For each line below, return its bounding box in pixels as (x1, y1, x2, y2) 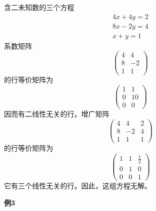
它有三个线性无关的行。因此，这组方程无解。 (4, 180, 151, 191)
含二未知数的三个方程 (4, 2, 74, 12)
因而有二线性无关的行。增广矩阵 (4, 109, 109, 119)
